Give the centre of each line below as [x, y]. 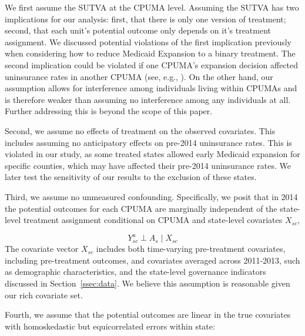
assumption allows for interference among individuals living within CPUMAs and [151, 88]
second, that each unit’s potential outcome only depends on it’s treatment [138, 30]
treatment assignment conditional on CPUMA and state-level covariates [153, 220]
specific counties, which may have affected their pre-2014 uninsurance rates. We [148, 165]
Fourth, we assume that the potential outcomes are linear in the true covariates [148, 315]
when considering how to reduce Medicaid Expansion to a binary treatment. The [150, 53]
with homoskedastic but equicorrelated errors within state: [110, 326]
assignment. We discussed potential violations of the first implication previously [148, 41]
